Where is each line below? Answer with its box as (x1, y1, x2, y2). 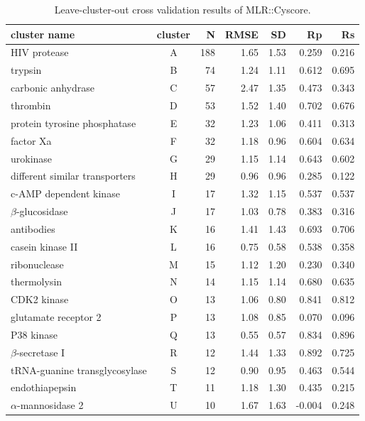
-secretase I (16, 344, 65, 359)
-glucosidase (16, 204, 68, 219)
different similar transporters (11, 168, 136, 183)
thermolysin (11, 274, 62, 289)
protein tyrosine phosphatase (11, 115, 136, 130)
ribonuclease (11, 256, 64, 271)
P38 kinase (11, 327, 58, 341)
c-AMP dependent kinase (11, 186, 120, 201)
